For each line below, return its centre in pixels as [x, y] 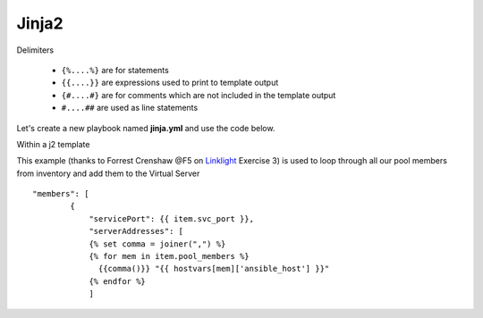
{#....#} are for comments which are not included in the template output [199, 95]
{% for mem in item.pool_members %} [169, 256]
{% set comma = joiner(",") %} [157, 244]
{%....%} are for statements [115, 70]
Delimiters [35, 50]
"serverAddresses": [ [136, 231]
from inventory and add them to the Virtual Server [108, 173]
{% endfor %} [118, 281]
